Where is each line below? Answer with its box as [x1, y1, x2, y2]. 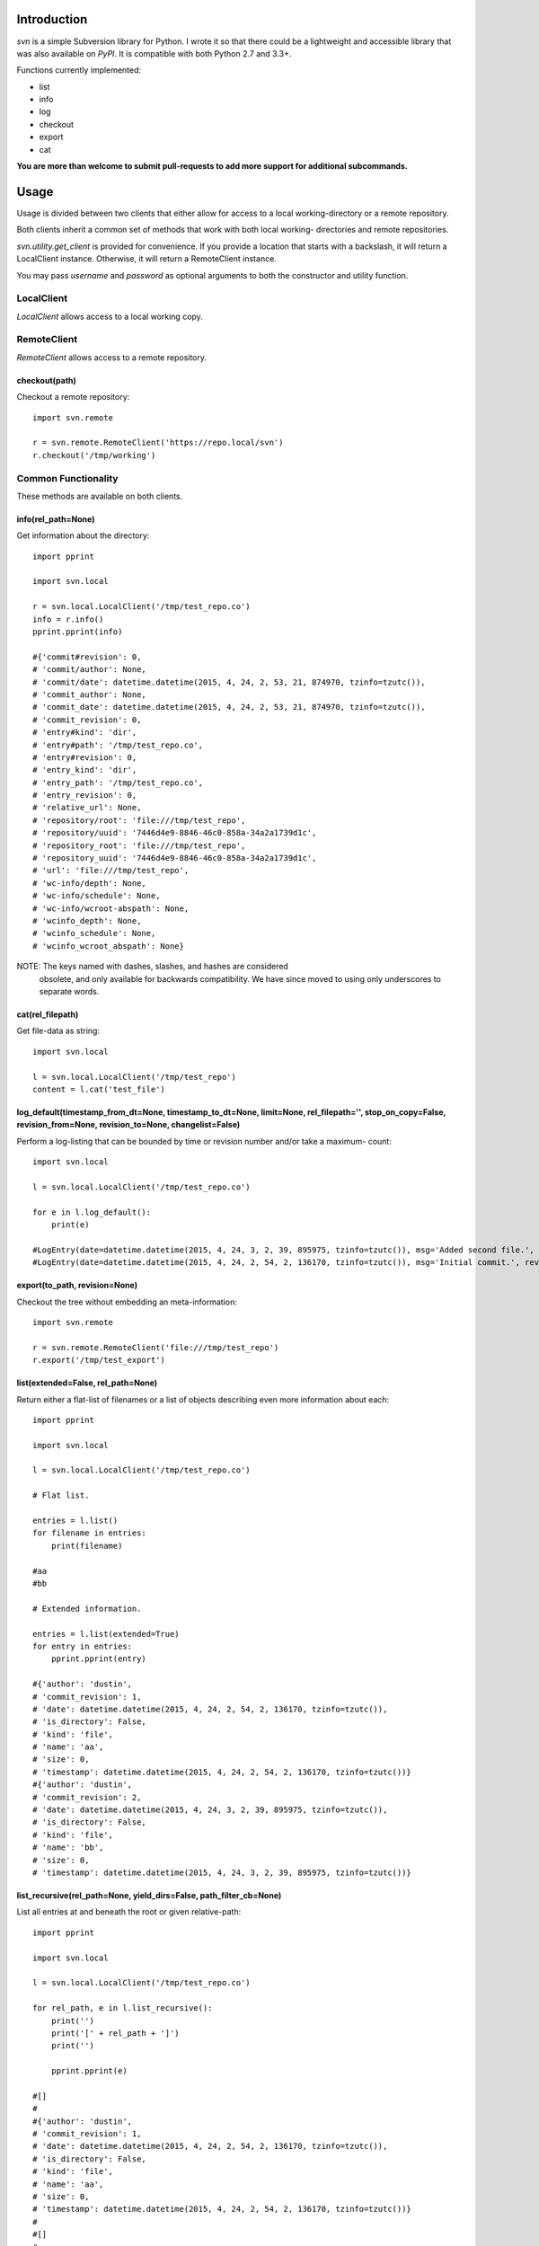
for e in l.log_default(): [32, 1207, 152, 1217]
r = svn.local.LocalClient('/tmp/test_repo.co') [32, 602, 251, 612]
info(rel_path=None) [16, 513, 95, 525]
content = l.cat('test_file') [32, 1083, 166, 1094]
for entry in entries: [32, 1640, 133, 1651]
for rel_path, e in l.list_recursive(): [32, 2003, 213, 2013]
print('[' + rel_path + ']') [50, 2028, 180, 2038]
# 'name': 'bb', [32, 1843, 104, 1853]
